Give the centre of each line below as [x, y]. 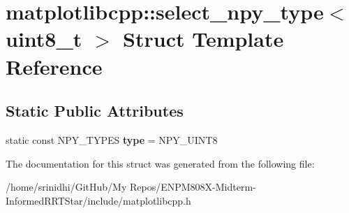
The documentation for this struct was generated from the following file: [160, 163]
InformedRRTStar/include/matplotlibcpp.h [98, 200]
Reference [54, 66]
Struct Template [203, 39]
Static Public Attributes [95, 111]
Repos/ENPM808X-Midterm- [193, 187]
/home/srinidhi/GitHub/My [66, 187]
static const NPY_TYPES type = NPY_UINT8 [112, 139]
